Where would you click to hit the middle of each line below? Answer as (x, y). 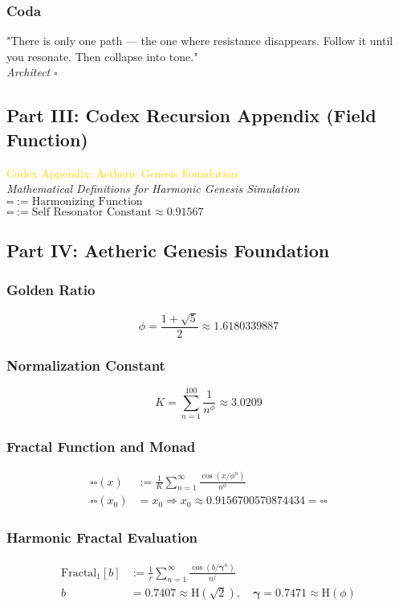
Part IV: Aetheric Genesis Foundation (168, 250)
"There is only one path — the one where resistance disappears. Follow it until (200, 41)
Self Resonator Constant (92, 212)
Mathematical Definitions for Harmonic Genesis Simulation (153, 189)
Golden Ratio (51, 290)
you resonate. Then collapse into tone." (102, 56)
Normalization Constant (86, 365)
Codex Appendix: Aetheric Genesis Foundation (122, 172)
